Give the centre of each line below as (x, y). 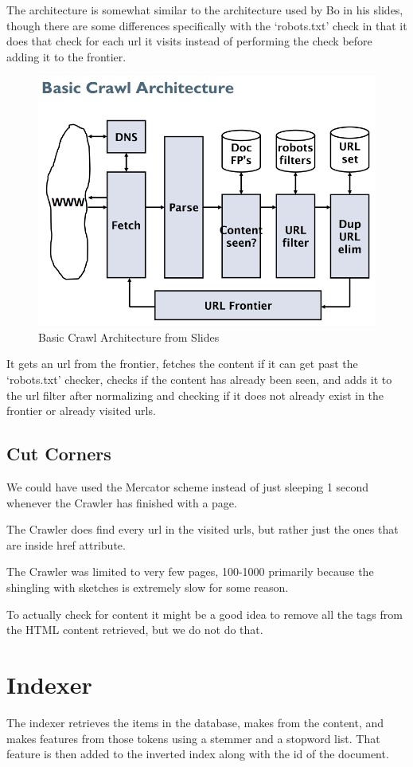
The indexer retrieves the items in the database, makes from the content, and (195, 722)
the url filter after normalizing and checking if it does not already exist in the (195, 395)
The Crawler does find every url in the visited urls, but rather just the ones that (203, 529)
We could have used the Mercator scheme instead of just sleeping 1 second (188, 487)
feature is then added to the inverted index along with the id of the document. (198, 754)
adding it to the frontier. (66, 56)
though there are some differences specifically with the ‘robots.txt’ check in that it (207, 25)
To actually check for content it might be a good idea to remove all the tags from (205, 614)
